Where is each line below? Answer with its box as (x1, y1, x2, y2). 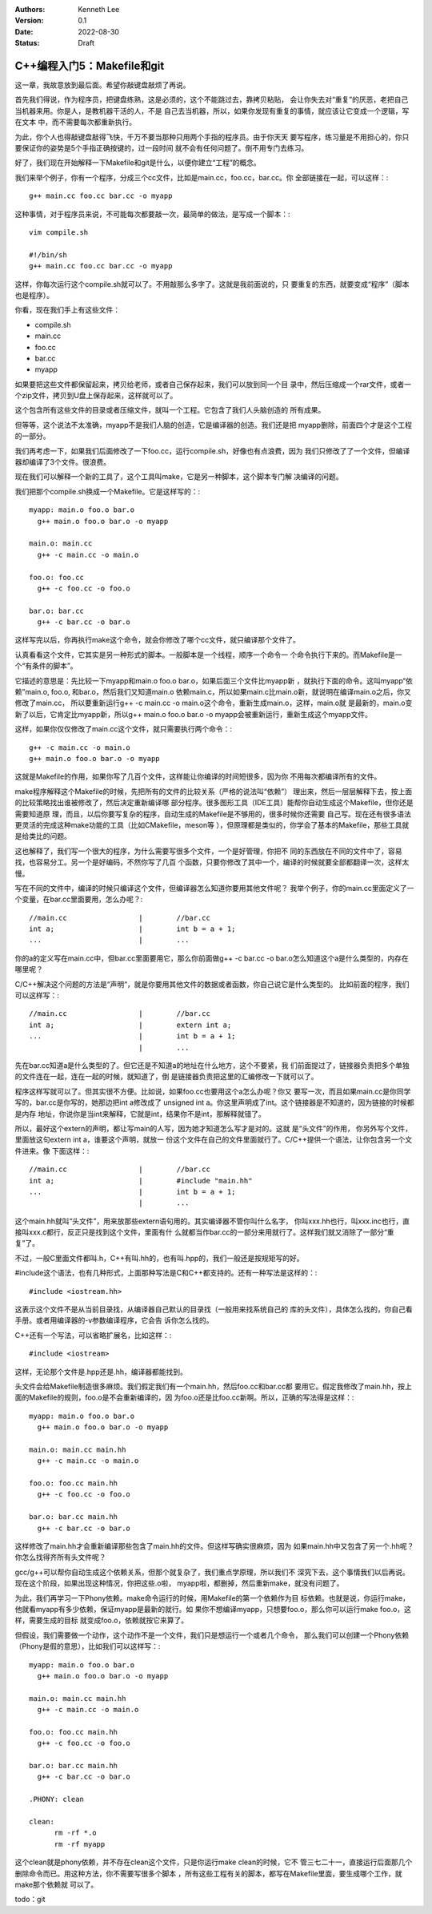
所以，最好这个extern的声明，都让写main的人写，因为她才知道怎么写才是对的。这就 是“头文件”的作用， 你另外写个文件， (14, 1123, 413, 1133)
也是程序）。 (14, 290, 54, 300)
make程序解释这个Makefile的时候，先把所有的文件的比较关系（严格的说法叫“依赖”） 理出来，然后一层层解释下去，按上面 (14, 786, 413, 796)
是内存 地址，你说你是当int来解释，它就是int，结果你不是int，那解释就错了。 (14, 1109, 266, 1118)
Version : (14, 16, 44, 26)
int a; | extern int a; (29, 1020, 232, 1030)
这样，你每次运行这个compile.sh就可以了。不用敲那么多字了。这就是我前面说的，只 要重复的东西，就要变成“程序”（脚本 (14, 279, 410, 288)
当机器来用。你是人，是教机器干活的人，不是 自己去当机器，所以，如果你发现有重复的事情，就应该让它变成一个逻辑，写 (14, 106, 410, 115)
